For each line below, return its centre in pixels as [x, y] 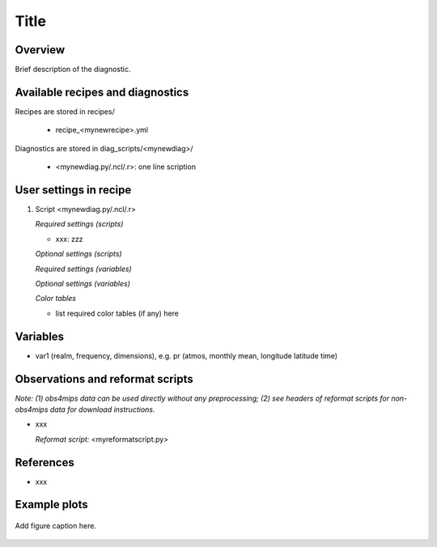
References [45, 462]
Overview [40, 50]
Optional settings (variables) [83, 284]
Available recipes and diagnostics [102, 92]
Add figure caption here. [56, 526]
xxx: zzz [70, 239]
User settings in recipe [73, 190]
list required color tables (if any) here [117, 313]
